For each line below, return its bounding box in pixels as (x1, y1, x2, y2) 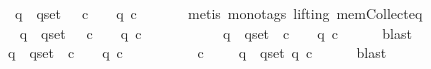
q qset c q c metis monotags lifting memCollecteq (14, 3, 423, 23)
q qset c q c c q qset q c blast (7, 42, 387, 63)
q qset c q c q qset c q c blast (19, 22, 412, 43)
